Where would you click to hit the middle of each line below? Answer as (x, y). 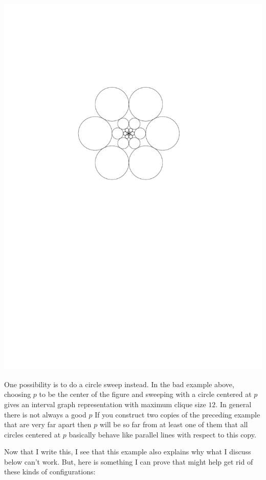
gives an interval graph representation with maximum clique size (105, 404)
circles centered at (32, 434)
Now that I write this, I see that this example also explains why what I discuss (128, 452)
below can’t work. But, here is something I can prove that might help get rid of (129, 461)
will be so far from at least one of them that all (174, 424)
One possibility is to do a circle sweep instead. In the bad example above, (119, 384)
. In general (234, 404)
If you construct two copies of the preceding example (178, 414)
